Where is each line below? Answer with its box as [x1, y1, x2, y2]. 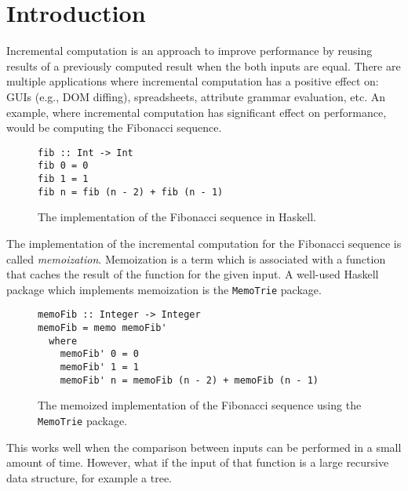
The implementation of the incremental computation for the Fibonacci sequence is [6, 235, 402, 251]
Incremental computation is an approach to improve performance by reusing [6, 42, 373, 59]
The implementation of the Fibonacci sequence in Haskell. [38, 209, 316, 225]
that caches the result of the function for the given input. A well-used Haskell [6, 266, 379, 282]
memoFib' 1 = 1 [60, 361, 139, 373]
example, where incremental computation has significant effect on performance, [6, 104, 387, 120]
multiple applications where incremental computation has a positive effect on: [6, 73, 379, 89]
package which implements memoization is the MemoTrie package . [6, 281, 322, 297]
